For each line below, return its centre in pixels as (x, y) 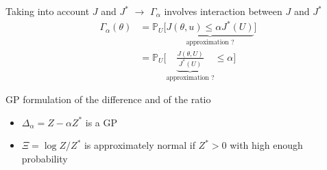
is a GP (101, 122)
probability (45, 159)
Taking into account (48, 11)
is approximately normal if (140, 145)
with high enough (266, 145)
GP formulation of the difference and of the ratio (108, 99)
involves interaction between (223, 11)
